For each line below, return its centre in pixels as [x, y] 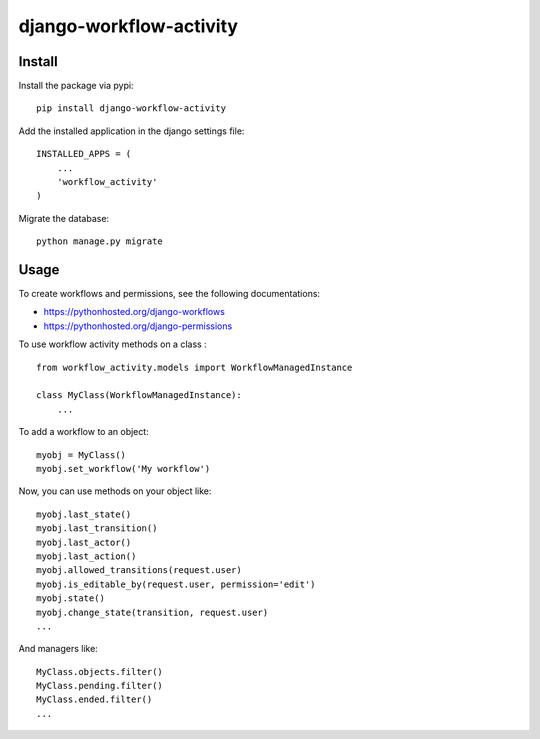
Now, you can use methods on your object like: [115, 491]
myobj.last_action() [86, 556]
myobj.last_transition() [97, 528]
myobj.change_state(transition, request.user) [152, 612]
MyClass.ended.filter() [94, 699]
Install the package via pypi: [76, 86]
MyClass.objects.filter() [100, 671]
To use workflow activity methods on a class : [112, 344]
